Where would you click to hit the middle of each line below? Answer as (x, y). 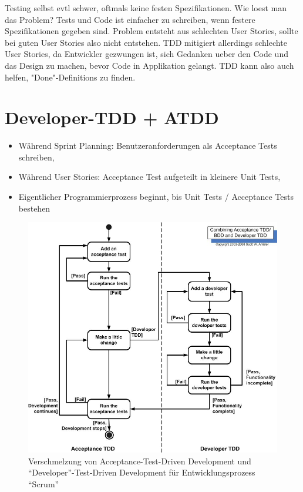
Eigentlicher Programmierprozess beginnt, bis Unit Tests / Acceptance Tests (156, 197)
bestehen (34, 208)
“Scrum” (44, 483)
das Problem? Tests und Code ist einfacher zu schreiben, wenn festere (130, 19)
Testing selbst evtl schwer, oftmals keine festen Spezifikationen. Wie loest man (146, 8)
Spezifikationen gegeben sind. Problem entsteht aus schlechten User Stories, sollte (151, 31)
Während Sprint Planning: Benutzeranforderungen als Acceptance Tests (148, 145)
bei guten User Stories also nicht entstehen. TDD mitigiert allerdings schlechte (146, 42)
